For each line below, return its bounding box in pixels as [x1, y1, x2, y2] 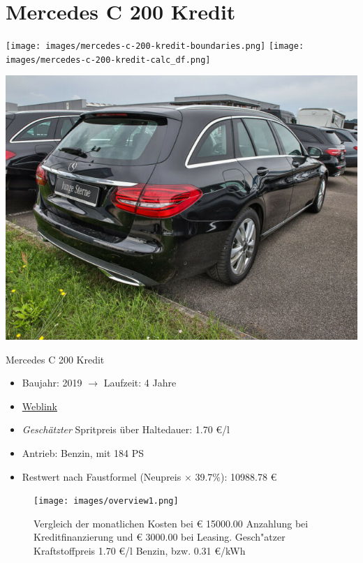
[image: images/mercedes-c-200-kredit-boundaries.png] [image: [6, 41, 304, 52]
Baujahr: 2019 [22, 375, 82, 390]
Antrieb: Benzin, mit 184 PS [22, 445, 145, 460]
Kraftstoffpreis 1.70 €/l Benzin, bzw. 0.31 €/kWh [34, 543, 246, 558]
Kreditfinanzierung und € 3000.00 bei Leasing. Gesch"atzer [34, 530, 286, 544]
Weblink [22, 398, 57, 413]
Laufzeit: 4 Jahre [103, 375, 177, 390]
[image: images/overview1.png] [34, 496, 179, 506]
